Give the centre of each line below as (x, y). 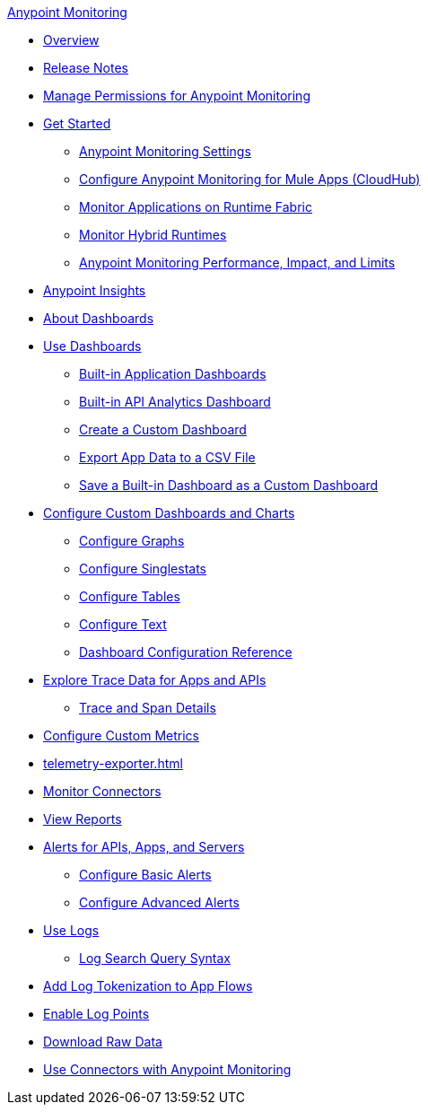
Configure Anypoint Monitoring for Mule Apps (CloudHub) (250, 179)
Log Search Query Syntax (155, 958)
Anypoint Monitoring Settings (165, 151)
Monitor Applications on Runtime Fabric (196, 207)
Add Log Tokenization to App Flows (148, 986)
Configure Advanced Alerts (159, 902)
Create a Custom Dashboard (163, 429)
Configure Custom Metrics (121, 735)
